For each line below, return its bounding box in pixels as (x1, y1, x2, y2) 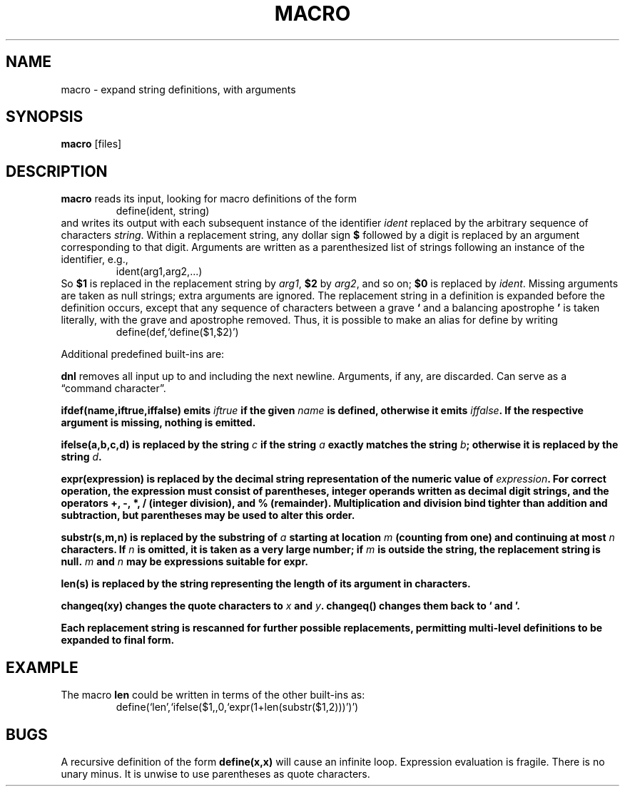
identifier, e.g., (61, 253, 128, 266)
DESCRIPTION (6, 162, 108, 180)
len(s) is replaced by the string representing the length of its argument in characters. (61, 577, 471, 590)
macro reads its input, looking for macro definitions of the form (61, 192, 357, 205)
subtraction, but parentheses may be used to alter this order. (61, 509, 355, 522)
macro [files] (61, 138, 122, 150)
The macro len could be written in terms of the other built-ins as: (61, 689, 365, 701)
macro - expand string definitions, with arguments (61, 83, 296, 96)
